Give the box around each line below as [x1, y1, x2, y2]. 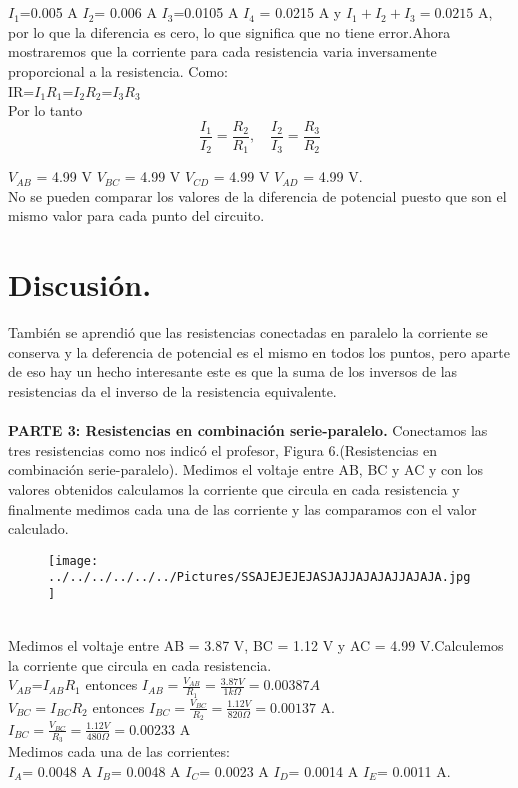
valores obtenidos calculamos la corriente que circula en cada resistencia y [8, 478, 460, 499]
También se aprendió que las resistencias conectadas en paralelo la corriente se [8, 322, 488, 343]
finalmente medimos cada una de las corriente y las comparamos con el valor [8, 498, 477, 519]
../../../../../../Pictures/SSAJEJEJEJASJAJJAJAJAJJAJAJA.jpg [48, 570, 471, 585]
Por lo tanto [8, 100, 83, 121]
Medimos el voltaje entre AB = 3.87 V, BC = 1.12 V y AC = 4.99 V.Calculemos [8, 635, 504, 656]
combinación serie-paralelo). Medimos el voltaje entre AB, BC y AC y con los [8, 459, 484, 480]
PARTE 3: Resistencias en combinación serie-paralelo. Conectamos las [8, 420, 488, 441]
